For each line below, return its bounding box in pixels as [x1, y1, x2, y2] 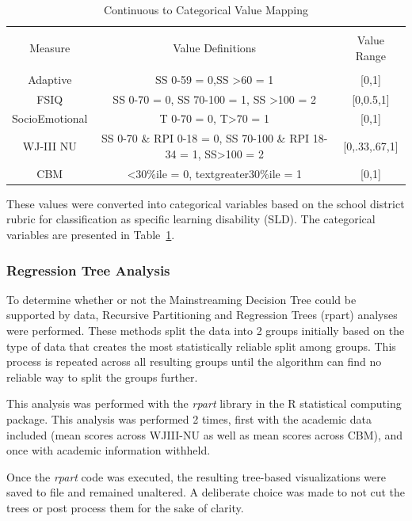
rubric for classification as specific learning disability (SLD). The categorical [6, 211, 376, 227]
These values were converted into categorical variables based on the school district [6, 195, 405, 211]
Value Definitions [173, 39, 257, 55]
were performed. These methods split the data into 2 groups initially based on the [6, 322, 405, 339]
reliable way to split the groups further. [6, 368, 198, 385]
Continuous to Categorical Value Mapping [104, 2, 308, 17]
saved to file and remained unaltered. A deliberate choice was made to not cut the [6, 484, 406, 500]
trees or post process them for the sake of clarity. [6, 499, 244, 515]
